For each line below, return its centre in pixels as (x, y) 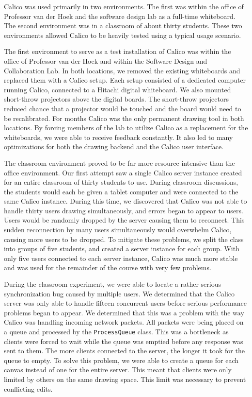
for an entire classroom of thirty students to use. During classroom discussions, (121, 182)
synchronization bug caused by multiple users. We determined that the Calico (119, 293)
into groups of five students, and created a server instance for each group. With (122, 249)
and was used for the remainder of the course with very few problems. (108, 268)
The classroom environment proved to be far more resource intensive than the (119, 163)
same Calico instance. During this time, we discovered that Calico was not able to (126, 201)
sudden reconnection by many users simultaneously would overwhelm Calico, (118, 230)
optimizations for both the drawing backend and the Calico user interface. (114, 147)
